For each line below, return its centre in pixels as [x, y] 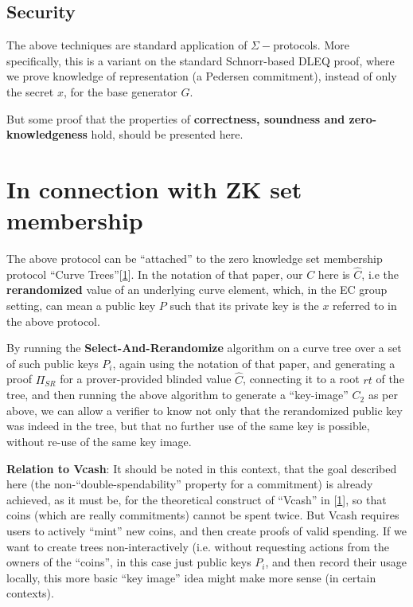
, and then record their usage [336, 562]
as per [383, 395]
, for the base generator [120, 91]
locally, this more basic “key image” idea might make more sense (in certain [191, 577]
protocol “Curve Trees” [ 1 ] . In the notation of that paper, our [155, 274]
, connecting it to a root [301, 379]
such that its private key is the [244, 305]
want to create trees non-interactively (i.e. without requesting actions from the [198, 546]
